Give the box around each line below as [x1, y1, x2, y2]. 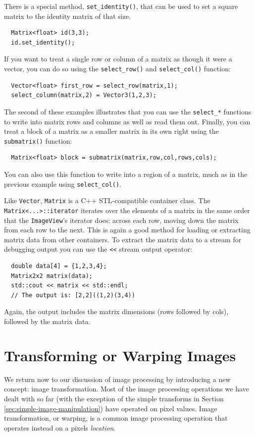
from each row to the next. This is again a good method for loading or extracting [4, 224, 251, 235]
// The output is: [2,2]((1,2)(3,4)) [11, 291, 135, 299]
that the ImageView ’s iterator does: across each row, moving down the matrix [4, 215, 239, 225]
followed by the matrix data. [4, 316, 91, 326]
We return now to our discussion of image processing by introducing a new [4, 374, 231, 384]
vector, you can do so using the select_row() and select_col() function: [4, 63, 231, 74]
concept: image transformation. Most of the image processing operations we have [4, 383, 249, 394]
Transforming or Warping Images [4, 345, 236, 365]
